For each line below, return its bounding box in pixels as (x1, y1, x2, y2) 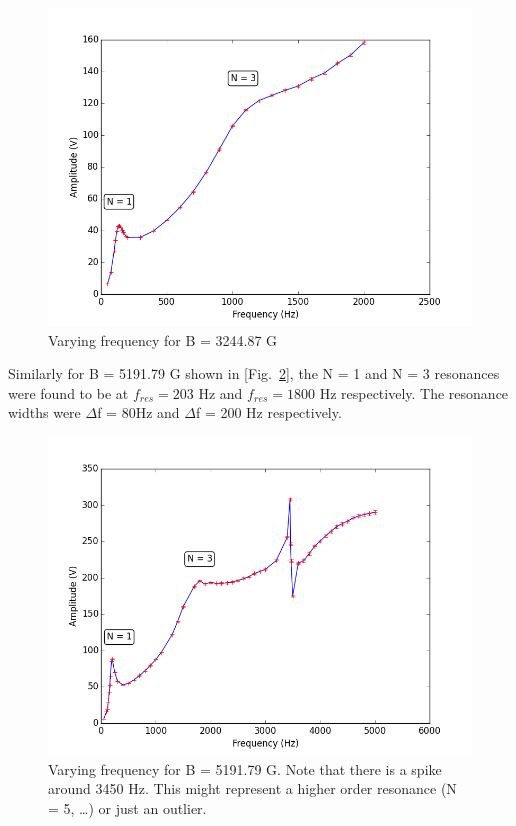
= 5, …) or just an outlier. (48, 797, 207, 818)
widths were (8, 402, 81, 423)
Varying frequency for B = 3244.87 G (48, 329, 278, 350)
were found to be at (8, 382, 129, 403)
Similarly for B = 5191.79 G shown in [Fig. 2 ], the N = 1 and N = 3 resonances (8, 363, 500, 384)
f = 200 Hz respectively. (195, 402, 342, 423)
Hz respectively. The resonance (319, 382, 509, 403)
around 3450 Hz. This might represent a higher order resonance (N (48, 778, 457, 799)
